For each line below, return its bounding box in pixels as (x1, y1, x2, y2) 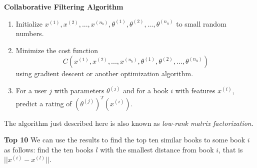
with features (175, 85, 215, 96)
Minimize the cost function (15, 45, 98, 55)
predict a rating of (15, 98, 72, 108)
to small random (176, 18, 226, 29)
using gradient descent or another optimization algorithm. (15, 68, 193, 79)
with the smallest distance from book (100, 144, 214, 154)
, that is (218, 144, 243, 154)
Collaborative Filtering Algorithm (4, 2, 123, 12)
